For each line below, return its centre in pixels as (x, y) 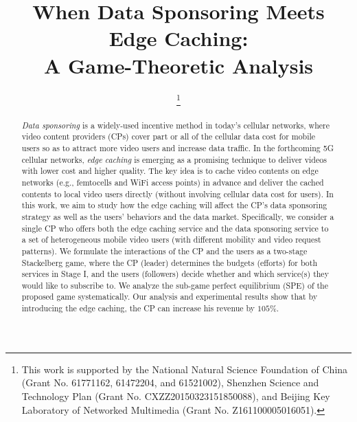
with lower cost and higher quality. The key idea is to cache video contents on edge (170, 171)
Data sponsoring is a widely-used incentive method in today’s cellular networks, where (175, 125)
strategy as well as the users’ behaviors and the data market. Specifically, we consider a (178, 216)
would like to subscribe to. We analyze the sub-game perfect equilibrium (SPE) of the (175, 285)
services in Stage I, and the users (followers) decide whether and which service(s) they (175, 274)
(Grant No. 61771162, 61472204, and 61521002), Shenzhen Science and (170, 382)
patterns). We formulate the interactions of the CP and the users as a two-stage (164, 251)
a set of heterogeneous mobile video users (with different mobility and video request (171, 240)
